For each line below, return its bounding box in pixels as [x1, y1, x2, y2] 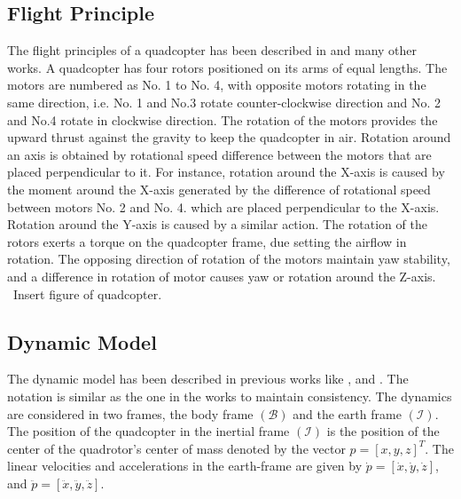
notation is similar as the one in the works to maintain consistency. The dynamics [7, 386, 452, 405]
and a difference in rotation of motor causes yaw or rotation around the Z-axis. [7, 266, 436, 285]
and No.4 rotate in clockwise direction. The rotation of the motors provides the [7, 110, 438, 129]
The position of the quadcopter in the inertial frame [7, 422, 290, 440]
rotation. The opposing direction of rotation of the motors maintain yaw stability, [7, 249, 450, 268]
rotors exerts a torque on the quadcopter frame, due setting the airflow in [7, 232, 407, 250]
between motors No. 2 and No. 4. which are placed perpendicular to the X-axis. [7, 197, 440, 216]
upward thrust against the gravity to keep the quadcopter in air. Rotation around [7, 128, 451, 147]
